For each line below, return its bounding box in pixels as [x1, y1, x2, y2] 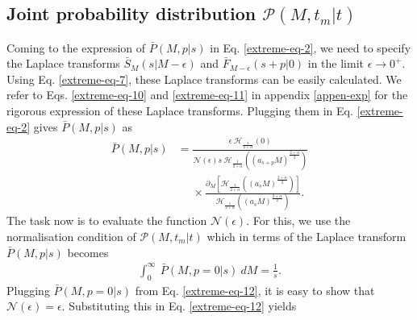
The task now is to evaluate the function [6, 212, 207, 229]
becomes [67, 243, 109, 260]
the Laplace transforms [6, 55, 120, 72]
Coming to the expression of [6, 39, 146, 56]
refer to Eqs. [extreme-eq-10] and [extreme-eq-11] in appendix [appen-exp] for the [6, 86, 408, 103]
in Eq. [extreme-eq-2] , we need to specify [210, 39, 411, 56]
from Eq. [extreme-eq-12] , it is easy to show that [135, 281, 375, 298]
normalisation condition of [6, 228, 136, 244]
